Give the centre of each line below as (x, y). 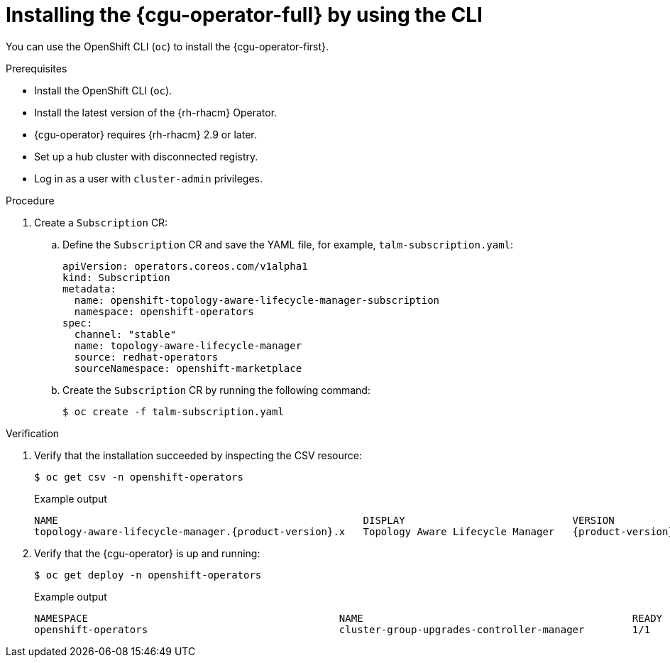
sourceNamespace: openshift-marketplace (188, 368)
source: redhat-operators (146, 357)
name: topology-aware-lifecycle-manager (188, 345)
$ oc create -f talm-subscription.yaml (173, 411)
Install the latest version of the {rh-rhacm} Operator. (156, 112)
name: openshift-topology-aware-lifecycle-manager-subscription (257, 300)
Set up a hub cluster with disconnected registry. (146, 156)
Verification (33, 433)
